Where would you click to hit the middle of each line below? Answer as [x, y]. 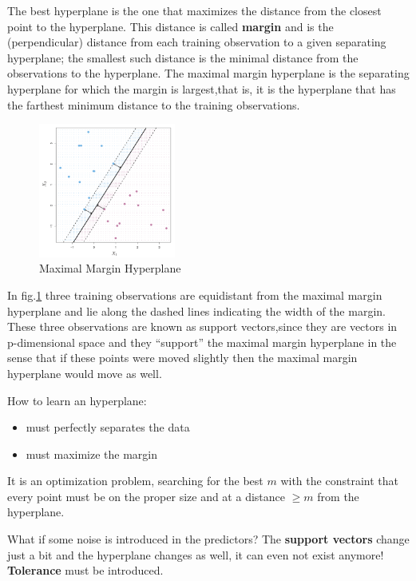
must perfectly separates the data [108, 427]
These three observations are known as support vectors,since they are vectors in [202, 326]
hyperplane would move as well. [85, 373]
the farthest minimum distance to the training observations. [154, 104]
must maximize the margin [92, 454]
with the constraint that [339, 481]
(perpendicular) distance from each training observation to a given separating [197, 42]
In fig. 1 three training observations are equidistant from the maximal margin [195, 294]
